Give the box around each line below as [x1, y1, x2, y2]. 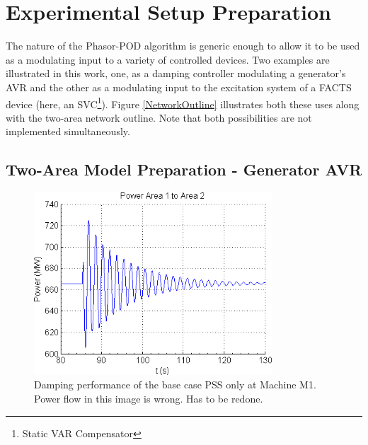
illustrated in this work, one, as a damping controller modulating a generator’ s [6, 66, 346, 81]
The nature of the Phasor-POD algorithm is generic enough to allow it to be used [6, 38, 360, 53]
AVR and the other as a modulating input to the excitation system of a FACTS [6, 79, 352, 94]
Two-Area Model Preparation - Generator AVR [6, 158, 362, 180]
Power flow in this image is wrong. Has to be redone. [34, 391, 263, 405]
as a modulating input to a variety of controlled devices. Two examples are [6, 52, 330, 67]
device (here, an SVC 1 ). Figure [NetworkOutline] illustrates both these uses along [6, 94, 360, 111]
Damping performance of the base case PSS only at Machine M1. [34, 377, 316, 392]
